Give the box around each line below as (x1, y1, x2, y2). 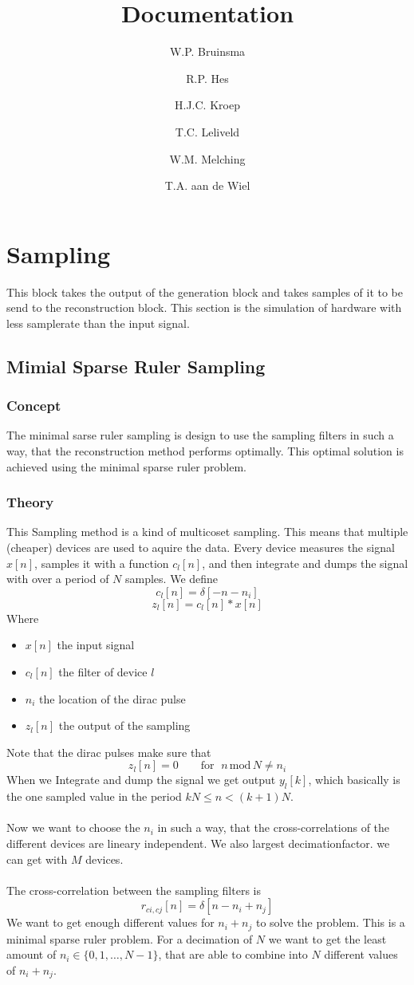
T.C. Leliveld (175, 123, 240, 140)
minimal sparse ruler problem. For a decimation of (6, 930, 253, 947)
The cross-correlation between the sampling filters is (6, 881, 262, 898)
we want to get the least (268, 930, 387, 947)
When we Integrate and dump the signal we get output (6, 771, 276, 788)
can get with (6, 850, 68, 867)
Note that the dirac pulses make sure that (6, 743, 211, 760)
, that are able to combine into (158, 946, 308, 963)
